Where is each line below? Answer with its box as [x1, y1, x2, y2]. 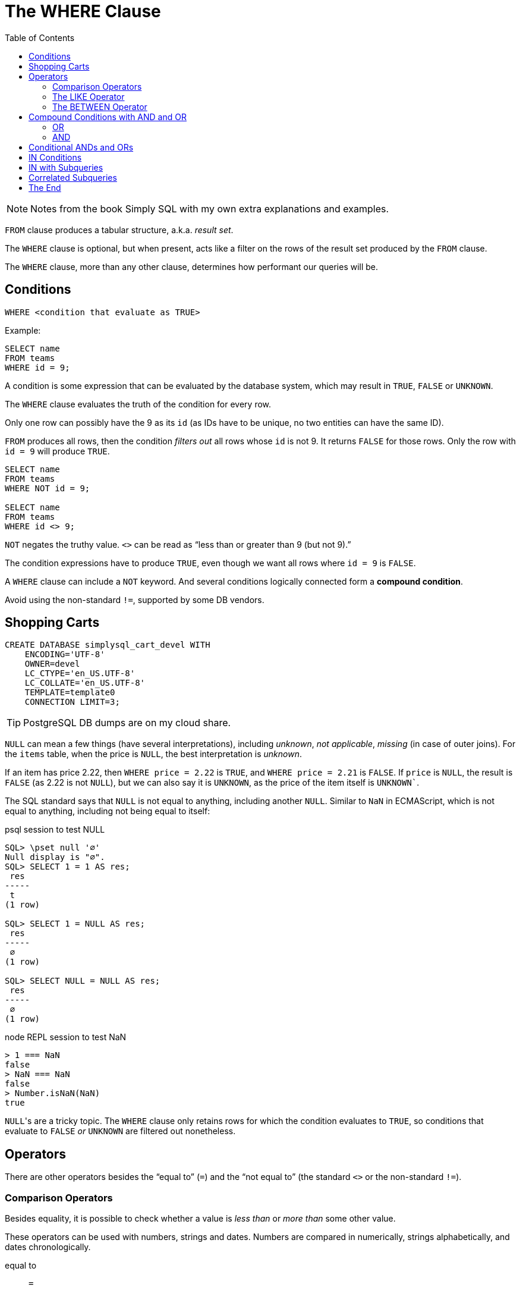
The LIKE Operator [52, 91, 125, 102]
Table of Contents [5, 32, 75, 43]
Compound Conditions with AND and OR [29, 111, 187, 122]
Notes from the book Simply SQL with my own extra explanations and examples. [30, 202, 389, 215]
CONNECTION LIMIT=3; [24, 697, 120, 707]
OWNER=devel [24, 659, 80, 669]
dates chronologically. [5, 1242, 91, 1253]
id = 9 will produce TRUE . [5, 445, 110, 456]
